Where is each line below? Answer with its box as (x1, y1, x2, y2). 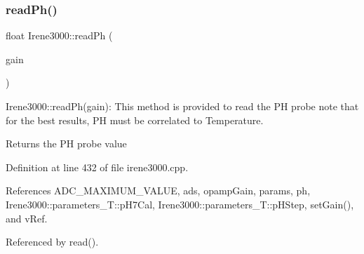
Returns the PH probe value (6, 136, 127, 151)
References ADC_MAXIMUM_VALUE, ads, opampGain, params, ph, (6, 183, 311, 198)
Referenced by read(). (6, 234, 99, 249)
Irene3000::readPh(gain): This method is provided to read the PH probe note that (6, 99, 359, 113)
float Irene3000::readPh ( (6, 28, 113, 43)
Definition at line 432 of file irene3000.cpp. (6, 159, 189, 174)
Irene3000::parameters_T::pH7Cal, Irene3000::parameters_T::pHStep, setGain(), (6, 196, 354, 211)
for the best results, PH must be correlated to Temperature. (6, 112, 264, 127)
